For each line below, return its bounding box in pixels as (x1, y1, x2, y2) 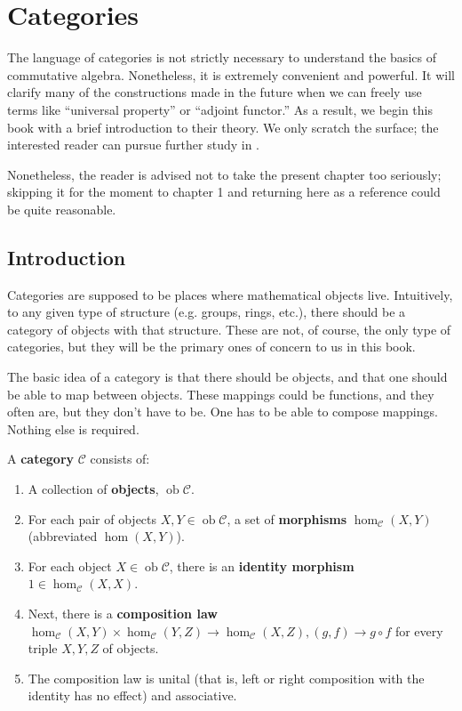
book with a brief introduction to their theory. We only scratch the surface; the (7, 117, 439, 136)
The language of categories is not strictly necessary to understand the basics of (7, 48, 436, 67)
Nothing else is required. (7, 419, 139, 438)
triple (28, 639, 58, 658)
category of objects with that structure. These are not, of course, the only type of (7, 319, 451, 338)
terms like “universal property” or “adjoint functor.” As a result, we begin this (7, 100, 433, 118)
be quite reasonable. (7, 199, 116, 218)
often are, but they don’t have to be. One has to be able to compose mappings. (7, 402, 438, 421)
